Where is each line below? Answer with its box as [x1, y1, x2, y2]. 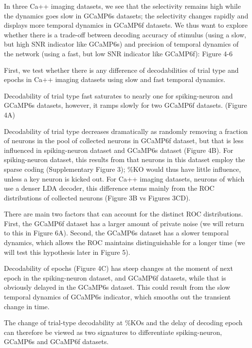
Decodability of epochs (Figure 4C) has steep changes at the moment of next [4, 263, 233, 273]
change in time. [4, 301, 50, 311]
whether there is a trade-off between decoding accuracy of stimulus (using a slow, [4, 29, 246, 39]
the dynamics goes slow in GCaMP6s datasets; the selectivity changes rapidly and [4, 10, 249, 20]
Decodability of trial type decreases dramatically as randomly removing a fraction [4, 126, 248, 136]
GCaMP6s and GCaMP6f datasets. [4, 336, 109, 347]
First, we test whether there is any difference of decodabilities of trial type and [4, 65, 239, 75]
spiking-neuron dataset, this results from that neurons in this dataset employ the [4, 154, 245, 165]
